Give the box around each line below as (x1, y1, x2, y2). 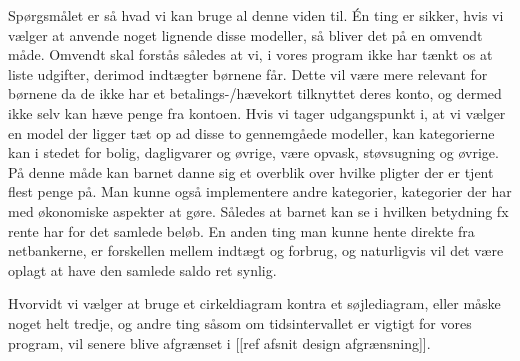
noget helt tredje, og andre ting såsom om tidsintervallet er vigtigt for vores (8, 312, 472, 333)
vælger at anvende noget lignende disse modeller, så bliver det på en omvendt (8, 24, 483, 45)
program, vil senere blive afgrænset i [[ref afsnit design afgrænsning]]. (8, 332, 431, 353)
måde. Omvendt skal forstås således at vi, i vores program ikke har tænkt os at (8, 44, 493, 65)
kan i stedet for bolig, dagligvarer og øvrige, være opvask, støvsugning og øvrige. (8, 142, 499, 163)
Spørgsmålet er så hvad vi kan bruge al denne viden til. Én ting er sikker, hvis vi (8, 5, 504, 25)
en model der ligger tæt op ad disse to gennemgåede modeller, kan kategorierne (8, 122, 495, 143)
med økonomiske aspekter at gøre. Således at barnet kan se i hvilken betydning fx (8, 200, 509, 221)
